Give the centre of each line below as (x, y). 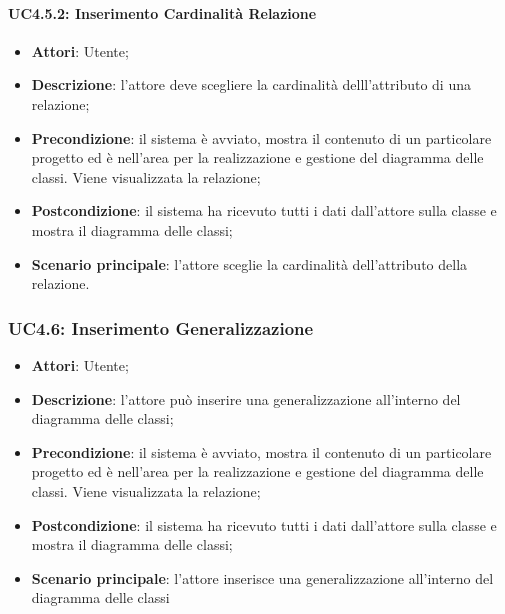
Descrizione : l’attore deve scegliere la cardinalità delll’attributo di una (251, 84)
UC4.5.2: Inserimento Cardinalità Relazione (162, 12)
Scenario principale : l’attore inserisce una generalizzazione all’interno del (262, 577)
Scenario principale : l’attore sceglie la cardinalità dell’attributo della (249, 263)
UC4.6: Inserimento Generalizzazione (161, 327)
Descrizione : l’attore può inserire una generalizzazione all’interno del (246, 398)
